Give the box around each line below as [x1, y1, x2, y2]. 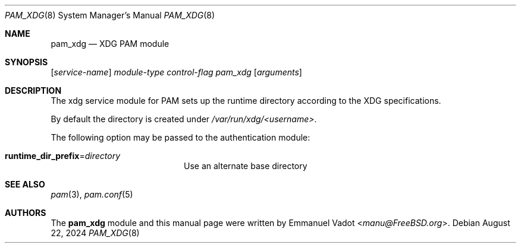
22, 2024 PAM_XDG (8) [51, 228, 140, 238]
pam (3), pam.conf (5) [51, 189, 133, 199]
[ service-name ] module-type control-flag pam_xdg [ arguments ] [51, 67, 302, 77]
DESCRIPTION [5, 85, 62, 96]
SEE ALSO [5, 179, 45, 189]
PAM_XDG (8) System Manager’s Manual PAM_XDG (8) [5, 10, 215, 20]
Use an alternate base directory [184, 161, 307, 171]
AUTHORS [5, 208, 46, 218]
